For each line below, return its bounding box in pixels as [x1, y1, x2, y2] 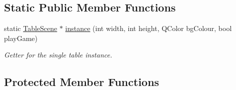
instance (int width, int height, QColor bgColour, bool [65, 23, 232, 33]
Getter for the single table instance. [4, 49, 112, 60]
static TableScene [4, 23, 57, 33]
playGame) [4, 32, 37, 43]
